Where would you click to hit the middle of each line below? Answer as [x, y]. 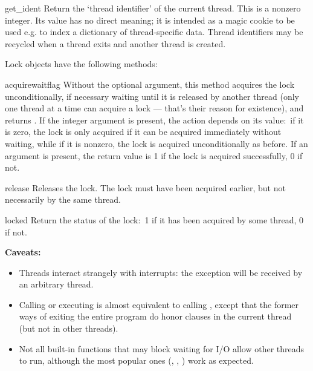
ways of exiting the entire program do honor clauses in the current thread [155, 316]
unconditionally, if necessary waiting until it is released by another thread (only [152, 96]
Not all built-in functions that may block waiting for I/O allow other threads [162, 348]
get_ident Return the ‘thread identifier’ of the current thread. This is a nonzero [153, 8]
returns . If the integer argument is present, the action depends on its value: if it [154, 120]
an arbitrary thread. [56, 284]
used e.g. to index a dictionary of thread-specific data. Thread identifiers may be [154, 32]
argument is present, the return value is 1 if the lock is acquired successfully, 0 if [154, 155]
